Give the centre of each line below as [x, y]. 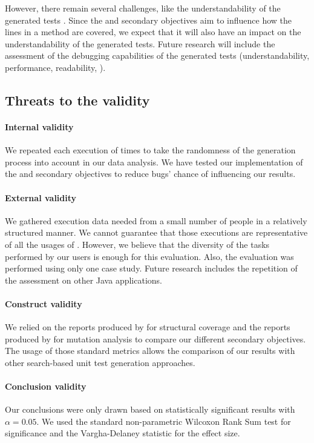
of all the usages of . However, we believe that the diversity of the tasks [137, 244]
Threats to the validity [77, 100]
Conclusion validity [46, 386]
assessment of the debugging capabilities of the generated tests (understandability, [157, 55]
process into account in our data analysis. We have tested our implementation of [154, 162]
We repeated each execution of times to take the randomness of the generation [150, 150]
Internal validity [39, 126]
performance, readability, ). [55, 67]
